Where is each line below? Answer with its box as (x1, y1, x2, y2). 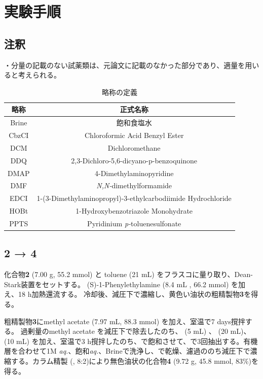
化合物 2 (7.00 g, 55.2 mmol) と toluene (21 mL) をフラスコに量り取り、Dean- (4, 269, 253, 280)
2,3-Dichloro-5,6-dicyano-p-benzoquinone (71, 155, 198, 165)
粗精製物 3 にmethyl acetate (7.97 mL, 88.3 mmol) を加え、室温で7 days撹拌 (4, 316, 245, 326)
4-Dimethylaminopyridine (94, 167, 174, 178)
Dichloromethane (107, 142, 161, 153)
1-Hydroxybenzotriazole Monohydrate (76, 205, 193, 216)
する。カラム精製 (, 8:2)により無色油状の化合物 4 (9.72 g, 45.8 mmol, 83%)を (11, 356, 259, 366)
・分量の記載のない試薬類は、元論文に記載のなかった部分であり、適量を (4, 59, 245, 70)
